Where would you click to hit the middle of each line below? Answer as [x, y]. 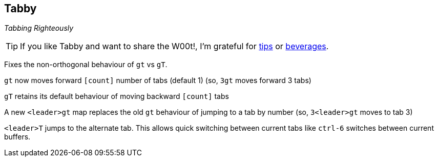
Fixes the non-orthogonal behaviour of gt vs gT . [86, 65]
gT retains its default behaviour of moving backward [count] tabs [117, 96]
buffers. [17, 137]
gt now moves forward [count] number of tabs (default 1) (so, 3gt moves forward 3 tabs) [158, 80]
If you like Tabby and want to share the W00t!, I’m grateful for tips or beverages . [174, 46]
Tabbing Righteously [39, 28]
